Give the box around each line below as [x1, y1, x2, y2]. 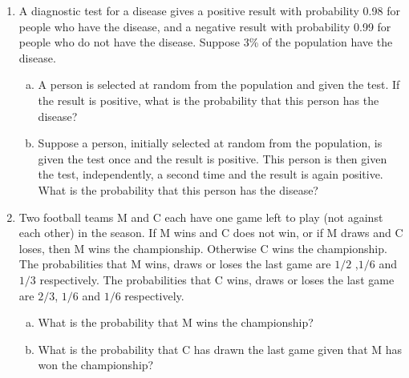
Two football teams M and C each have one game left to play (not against [18, 208, 383, 225]
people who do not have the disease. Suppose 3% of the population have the [18, 34, 393, 50]
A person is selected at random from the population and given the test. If [38, 76, 400, 93]
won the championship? [38, 356, 154, 373]
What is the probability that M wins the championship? [38, 314, 314, 331]
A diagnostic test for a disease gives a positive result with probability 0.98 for [18, 2, 400, 18]
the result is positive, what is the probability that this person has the [38, 91, 379, 108]
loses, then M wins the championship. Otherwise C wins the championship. [18, 239, 387, 256]
